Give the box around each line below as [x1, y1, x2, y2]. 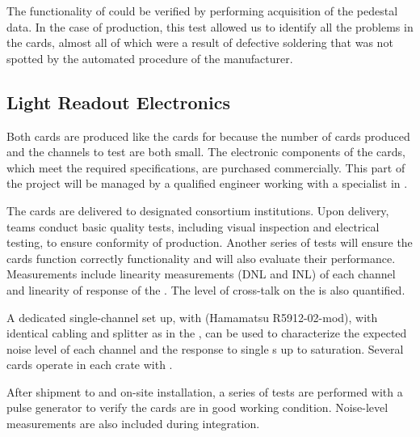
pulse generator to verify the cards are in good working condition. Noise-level [6, 399, 388, 416]
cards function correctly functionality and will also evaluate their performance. [6, 249, 396, 266]
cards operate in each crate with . [6, 356, 173, 373]
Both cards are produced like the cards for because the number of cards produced [6, 127, 410, 144]
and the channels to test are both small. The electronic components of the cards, [6, 143, 405, 160]
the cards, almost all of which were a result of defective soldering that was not [6, 34, 393, 51]
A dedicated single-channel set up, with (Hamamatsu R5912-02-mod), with [6, 308, 378, 325]
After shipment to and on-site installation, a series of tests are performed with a [6, 383, 403, 400]
